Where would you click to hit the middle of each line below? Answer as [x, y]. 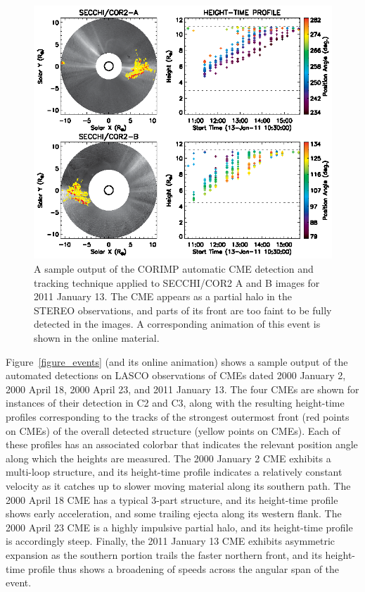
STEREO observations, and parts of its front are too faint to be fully [183, 310]
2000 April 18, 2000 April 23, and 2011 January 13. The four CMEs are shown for [182, 389]
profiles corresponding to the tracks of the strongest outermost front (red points [178, 416]
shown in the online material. [97, 338]
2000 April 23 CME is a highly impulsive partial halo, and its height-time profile [179, 527]
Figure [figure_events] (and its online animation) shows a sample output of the [177, 361]
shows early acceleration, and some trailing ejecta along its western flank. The [174, 513]
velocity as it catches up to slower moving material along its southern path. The [178, 485]
